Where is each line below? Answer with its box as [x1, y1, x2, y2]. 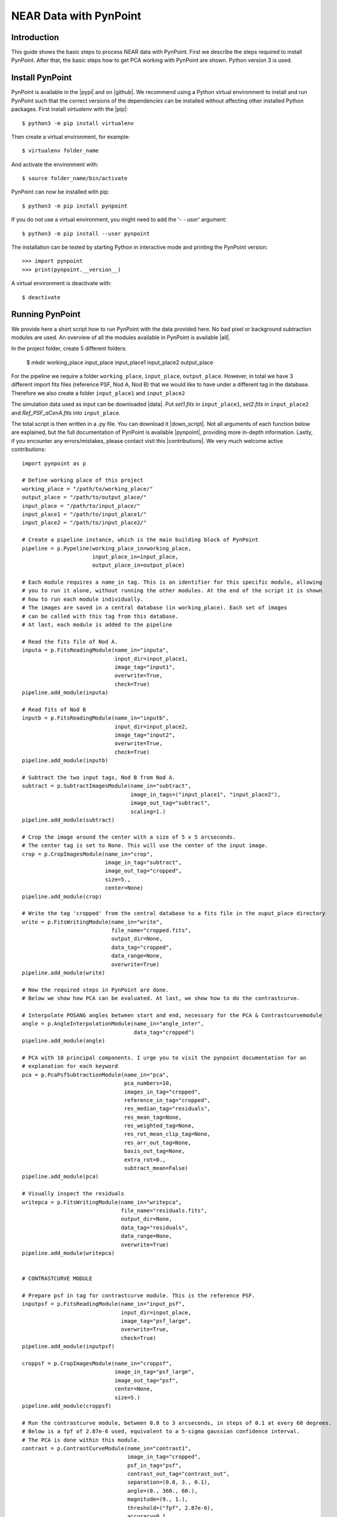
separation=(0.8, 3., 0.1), [127, 1479, 211, 1486]
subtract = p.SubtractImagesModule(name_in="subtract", [22, 783, 192, 789]
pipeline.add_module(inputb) [22, 757, 108, 764]
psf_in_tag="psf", [127, 1462, 182, 1468]
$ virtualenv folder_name [22, 147, 99, 154]
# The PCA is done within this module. [22, 1436, 141, 1444]
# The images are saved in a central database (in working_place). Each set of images [22, 604, 287, 611]
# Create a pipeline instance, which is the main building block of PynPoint [22, 536, 259, 543]
